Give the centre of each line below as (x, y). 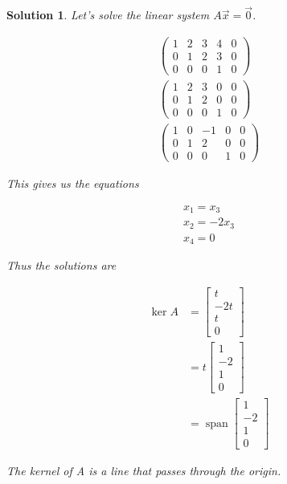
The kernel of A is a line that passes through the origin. (144, 471)
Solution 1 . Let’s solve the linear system (108, 15)
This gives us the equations (73, 183)
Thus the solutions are (61, 265)
